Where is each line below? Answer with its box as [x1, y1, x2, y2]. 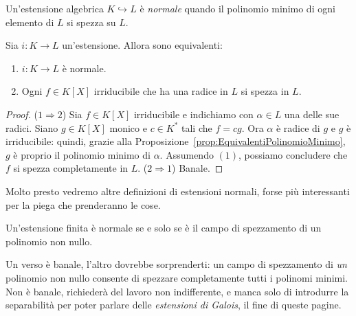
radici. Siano [5, 120, 58, 135]
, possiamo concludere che [238, 147, 348, 161]
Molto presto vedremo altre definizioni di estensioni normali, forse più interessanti [5, 183, 350, 198]
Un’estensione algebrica [5, 1, 104, 15]
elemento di [5, 14, 54, 29]
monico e [109, 120, 147, 135]
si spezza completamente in [13, 161, 129, 175]
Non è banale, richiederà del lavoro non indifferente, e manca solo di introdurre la [5, 284, 349, 298]
